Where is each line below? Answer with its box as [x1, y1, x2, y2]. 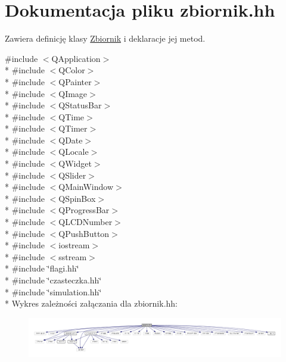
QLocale [58, 145, 89, 158]
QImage [58, 87, 88, 99]
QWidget [58, 157, 92, 170]
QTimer [58, 122, 88, 135]
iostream [58, 239, 90, 251]
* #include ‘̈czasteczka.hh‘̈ [5, 274, 102, 286]
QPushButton [58, 227, 110, 239]
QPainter [58, 75, 92, 88]
